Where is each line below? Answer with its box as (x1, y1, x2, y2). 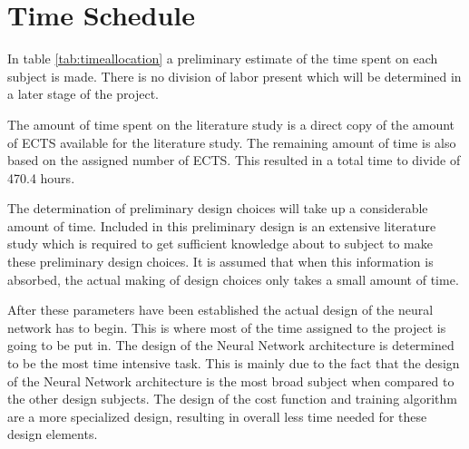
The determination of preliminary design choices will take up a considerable (7, 199, 428, 218)
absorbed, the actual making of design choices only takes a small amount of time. (7, 269, 459, 288)
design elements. (7, 425, 98, 444)
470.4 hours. (7, 168, 75, 187)
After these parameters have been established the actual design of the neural (7, 300, 434, 319)
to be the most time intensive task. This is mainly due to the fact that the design (7, 354, 460, 373)
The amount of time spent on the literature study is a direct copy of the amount (7, 114, 455, 133)
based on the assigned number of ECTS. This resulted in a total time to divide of (7, 151, 461, 170)
